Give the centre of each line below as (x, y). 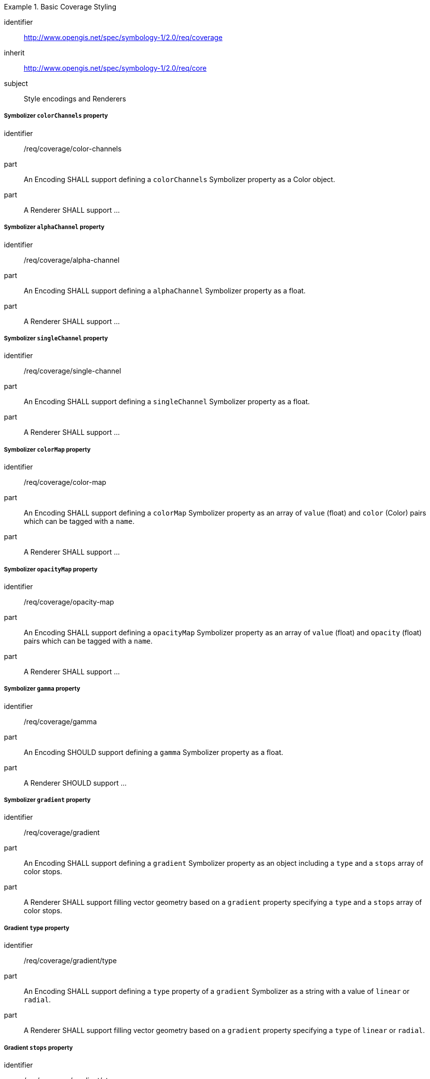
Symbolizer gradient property (47, 800)
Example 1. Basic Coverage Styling (60, 7)
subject (16, 83)
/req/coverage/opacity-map (69, 602)
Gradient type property (37, 928)
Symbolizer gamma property (42, 689)
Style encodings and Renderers (75, 99)
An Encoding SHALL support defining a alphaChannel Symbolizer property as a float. (165, 290)
